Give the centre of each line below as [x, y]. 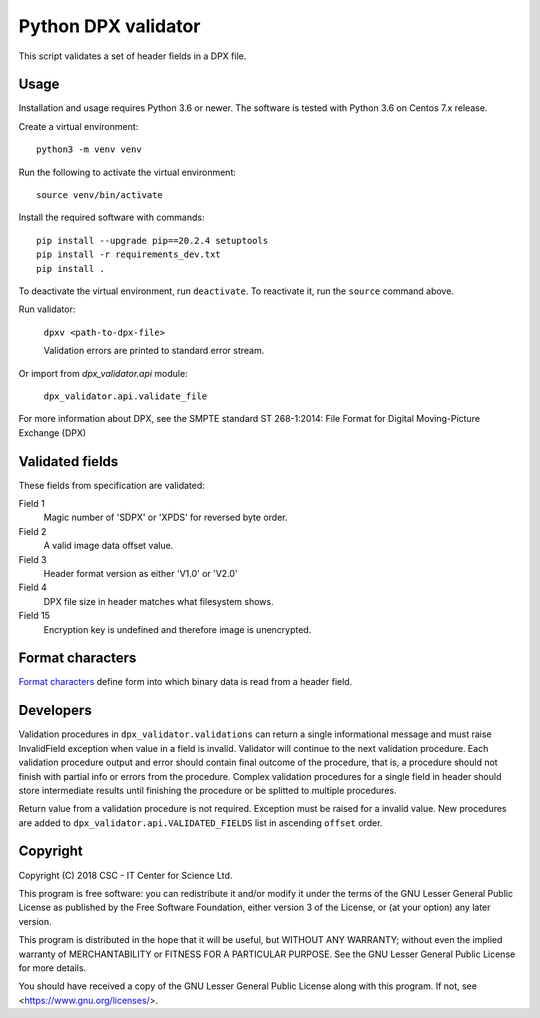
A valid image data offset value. [108, 546]
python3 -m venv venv [89, 149]
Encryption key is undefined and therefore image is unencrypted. [177, 629]
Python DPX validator [109, 26]
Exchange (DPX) [52, 432]
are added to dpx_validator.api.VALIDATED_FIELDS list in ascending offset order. [200, 822]
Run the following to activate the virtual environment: [127, 172]
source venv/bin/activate [100, 195]
